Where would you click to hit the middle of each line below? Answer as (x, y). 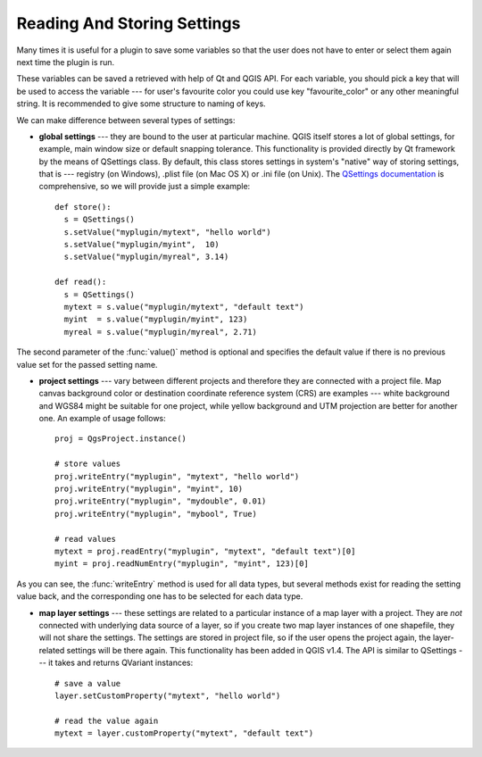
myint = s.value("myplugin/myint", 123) (156, 320)
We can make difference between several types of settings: (126, 120)
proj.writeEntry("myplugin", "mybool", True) (156, 514)
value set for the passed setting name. (87, 364)
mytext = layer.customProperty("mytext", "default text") (184, 733)
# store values (88, 464)
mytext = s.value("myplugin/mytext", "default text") (184, 307)
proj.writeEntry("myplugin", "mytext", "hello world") (177, 476)
